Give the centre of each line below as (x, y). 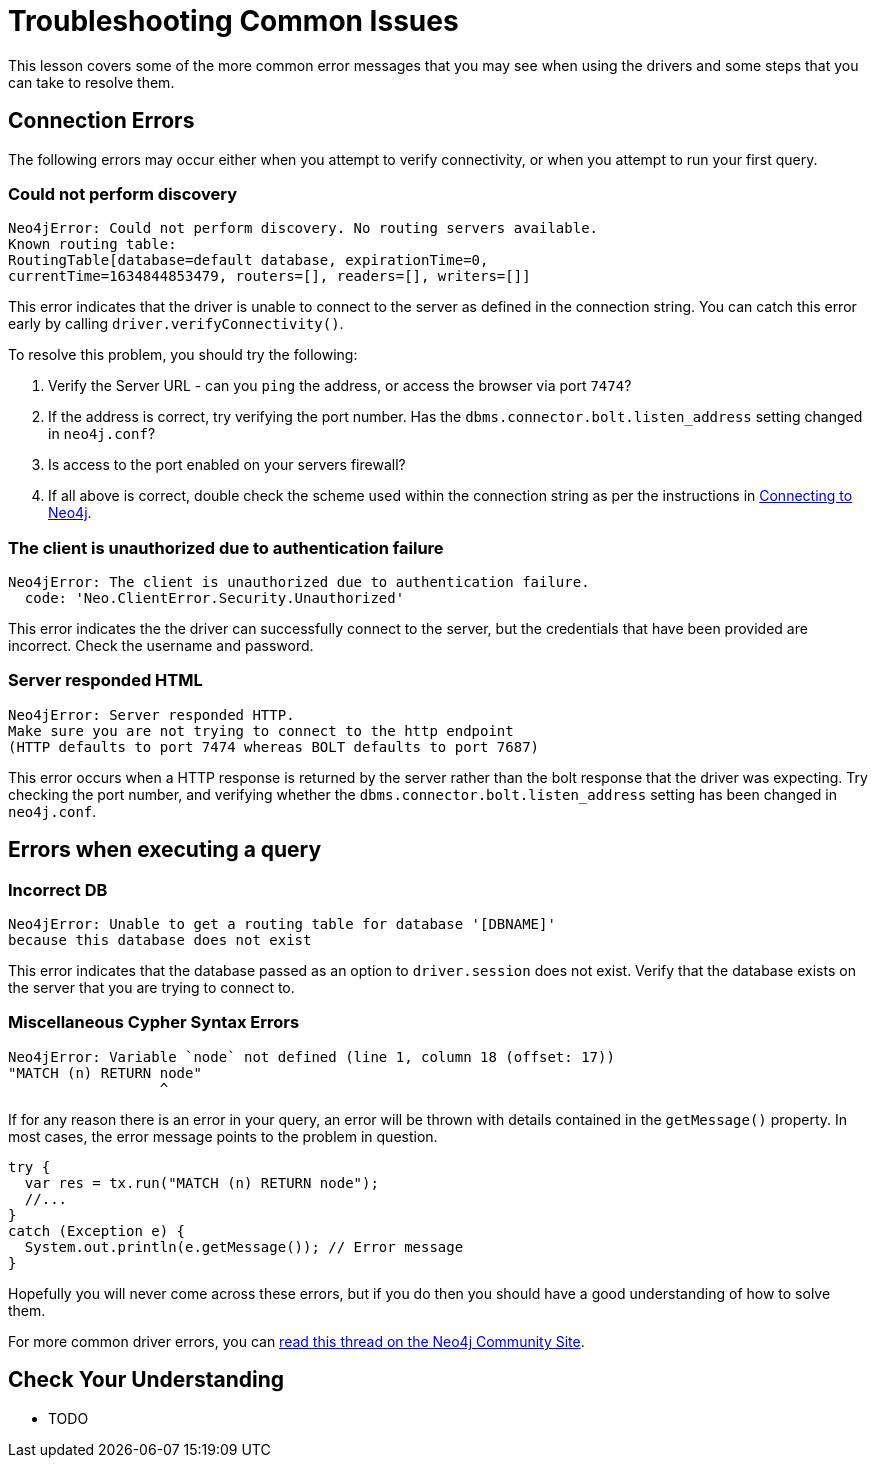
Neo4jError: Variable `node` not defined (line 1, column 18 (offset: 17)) (311, 1056)
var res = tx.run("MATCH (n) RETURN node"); (201, 1182)
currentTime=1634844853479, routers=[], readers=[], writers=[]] (269, 276)
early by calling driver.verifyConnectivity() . (176, 324)
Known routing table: (92, 244)
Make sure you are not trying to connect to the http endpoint (261, 730)
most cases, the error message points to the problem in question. (223, 1136)
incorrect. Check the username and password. (161, 646)
